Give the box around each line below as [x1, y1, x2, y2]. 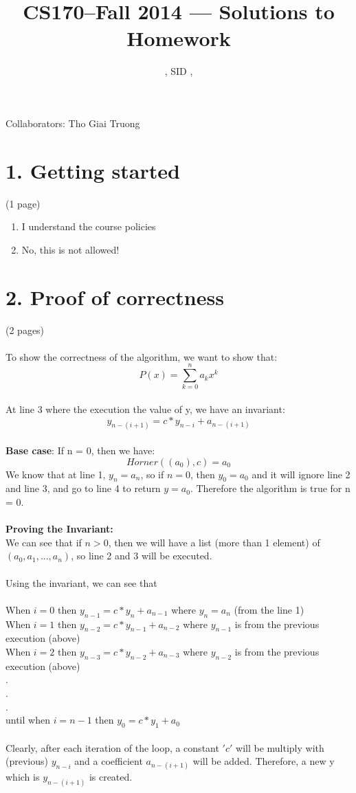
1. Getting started [5, 156, 180, 184]
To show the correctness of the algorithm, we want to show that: [5, 349, 278, 364]
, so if [140, 467, 164, 481]
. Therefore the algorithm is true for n [190, 481, 351, 495]
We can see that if [5, 535, 82, 549]
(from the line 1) [234, 602, 304, 616]
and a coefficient [74, 754, 143, 768]
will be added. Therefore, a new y [192, 754, 335, 768]
